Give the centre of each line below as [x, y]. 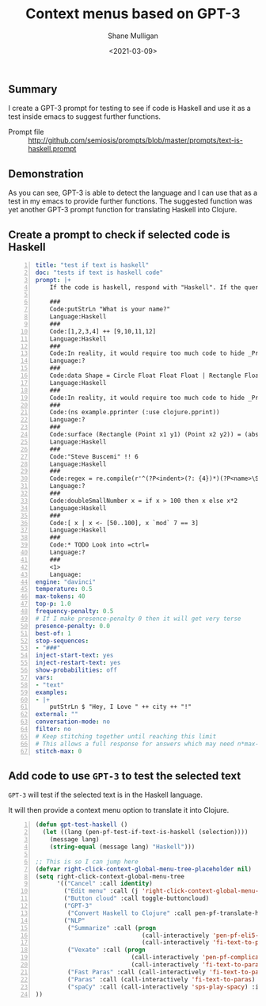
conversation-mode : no [73, 722]
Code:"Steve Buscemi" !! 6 [94, 456]
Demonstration [46, 174]
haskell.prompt [52, 149]
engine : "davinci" [66, 582]
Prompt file [26, 132]
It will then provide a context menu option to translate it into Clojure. [119, 810]
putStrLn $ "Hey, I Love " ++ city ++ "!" [120, 707]
